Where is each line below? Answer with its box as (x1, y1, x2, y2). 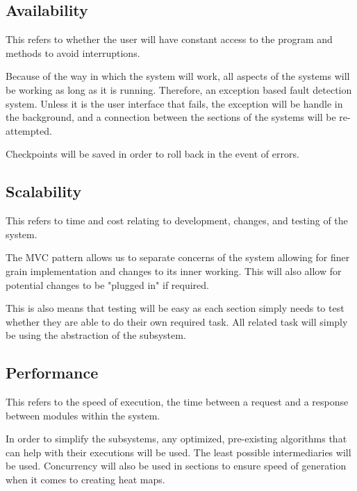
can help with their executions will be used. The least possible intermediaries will (6, 444, 351, 459)
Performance (6, 362, 99, 383)
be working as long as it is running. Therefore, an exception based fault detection (6, 82, 352, 97)
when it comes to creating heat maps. (6, 472, 165, 487)
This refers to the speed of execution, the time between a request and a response (6, 394, 349, 409)
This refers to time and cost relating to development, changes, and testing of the (6, 213, 348, 228)
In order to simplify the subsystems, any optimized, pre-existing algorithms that (6, 431, 347, 446)
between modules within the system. (6, 408, 160, 422)
